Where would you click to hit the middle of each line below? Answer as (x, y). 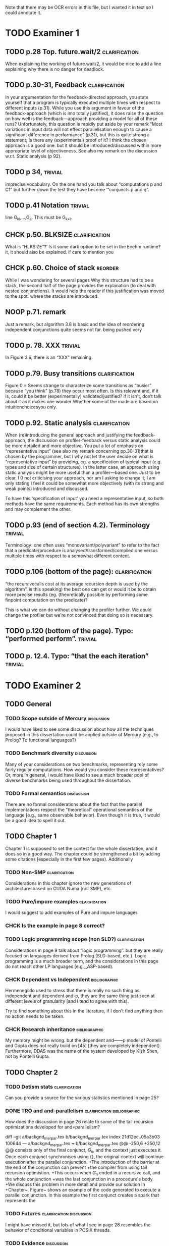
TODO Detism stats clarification (43, 1087)
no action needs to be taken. (35, 1016)
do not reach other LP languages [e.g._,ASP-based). (59, 966)
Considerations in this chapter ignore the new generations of (68, 883)
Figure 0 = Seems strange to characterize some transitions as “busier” (78, 386)
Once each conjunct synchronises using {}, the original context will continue (84, 1156)
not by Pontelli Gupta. (28, 1056)
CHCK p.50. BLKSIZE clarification (58, 234)
